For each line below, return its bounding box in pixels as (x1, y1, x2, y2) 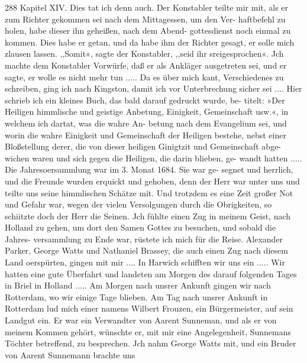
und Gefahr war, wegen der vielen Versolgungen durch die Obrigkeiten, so (5, 198, 272, 210)
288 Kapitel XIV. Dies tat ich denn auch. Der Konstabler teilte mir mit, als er (5, 1, 289, 13)
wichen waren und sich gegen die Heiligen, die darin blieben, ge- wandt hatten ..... (5, 151, 302, 164)
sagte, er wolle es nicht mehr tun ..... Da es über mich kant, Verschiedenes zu (5, 70, 284, 83)
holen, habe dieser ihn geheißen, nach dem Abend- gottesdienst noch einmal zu (5, 24, 291, 37)
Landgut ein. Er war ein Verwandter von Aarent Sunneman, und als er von (5, 314, 277, 326)
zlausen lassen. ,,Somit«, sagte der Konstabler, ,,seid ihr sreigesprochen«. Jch (5, 47, 284, 60)
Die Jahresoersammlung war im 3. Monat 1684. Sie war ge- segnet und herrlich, (5, 163, 293, 176)
